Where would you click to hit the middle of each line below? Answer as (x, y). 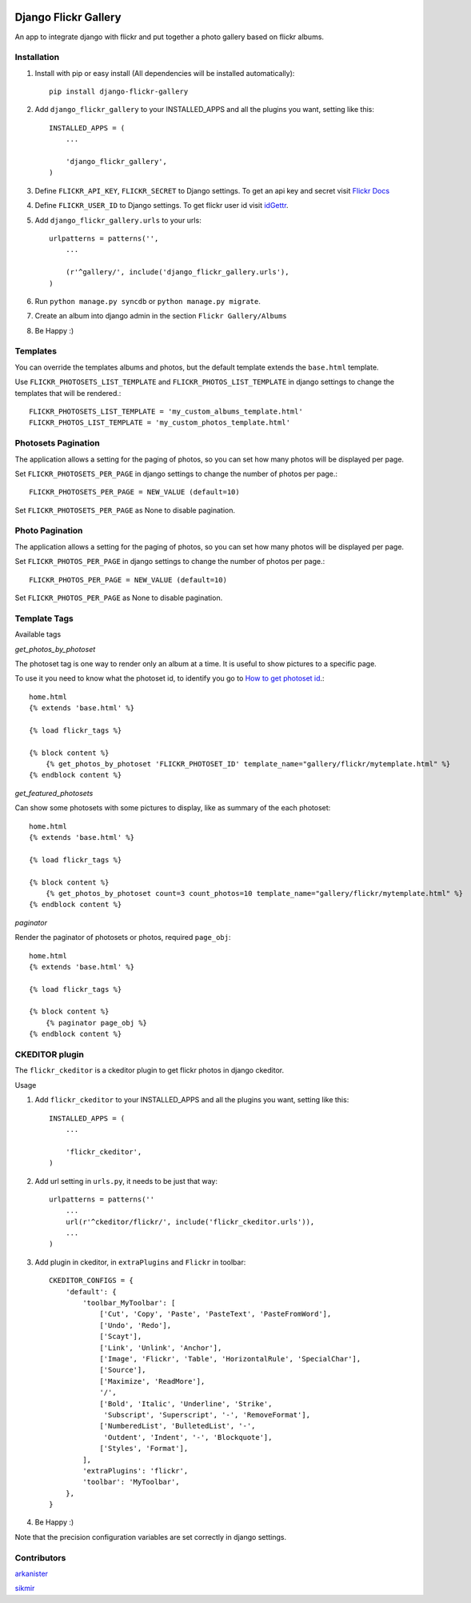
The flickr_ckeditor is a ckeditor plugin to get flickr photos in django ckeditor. (149, 1070)
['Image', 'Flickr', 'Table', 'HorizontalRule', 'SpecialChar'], (230, 1359)
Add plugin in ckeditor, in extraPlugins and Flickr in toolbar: (140, 1262)
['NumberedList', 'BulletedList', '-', (178, 1426)
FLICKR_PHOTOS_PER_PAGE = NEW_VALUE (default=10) (128, 580)
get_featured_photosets (54, 793)
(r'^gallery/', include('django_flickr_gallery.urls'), (177, 272)
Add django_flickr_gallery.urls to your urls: (118, 220)
